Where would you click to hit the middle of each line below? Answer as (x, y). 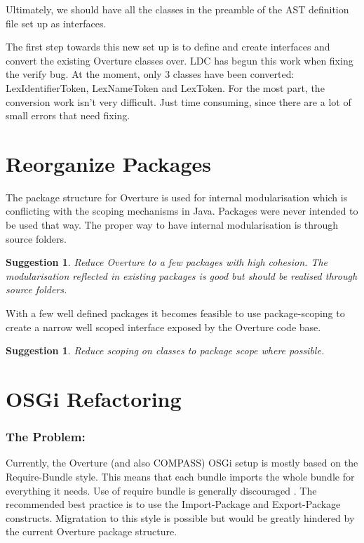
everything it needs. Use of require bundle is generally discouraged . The (161, 490)
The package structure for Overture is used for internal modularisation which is (177, 197)
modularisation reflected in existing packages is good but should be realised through (182, 275)
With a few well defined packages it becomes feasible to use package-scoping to (175, 313)
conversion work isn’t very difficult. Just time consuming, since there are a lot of (178, 101)
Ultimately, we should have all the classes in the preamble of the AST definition (177, 9)
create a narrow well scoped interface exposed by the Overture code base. (163, 327)
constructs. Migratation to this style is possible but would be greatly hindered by (180, 517)
